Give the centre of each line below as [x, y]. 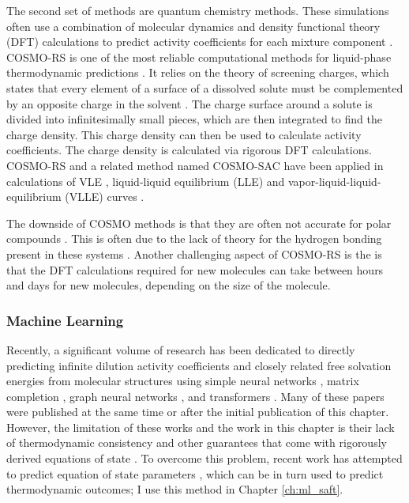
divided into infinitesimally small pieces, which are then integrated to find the [194, 119]
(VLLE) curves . [105, 197]
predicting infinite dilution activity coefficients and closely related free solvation [199, 365]
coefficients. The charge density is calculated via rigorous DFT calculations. [189, 150]
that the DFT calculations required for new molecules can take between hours [195, 269]
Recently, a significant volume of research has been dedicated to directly [181, 349]
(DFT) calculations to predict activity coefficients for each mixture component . [200, 42]
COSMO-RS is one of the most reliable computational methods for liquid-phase [199, 57]
